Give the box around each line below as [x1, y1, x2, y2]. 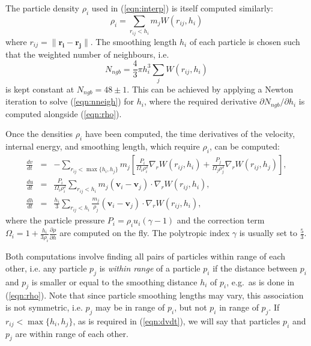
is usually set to [239, 226, 297, 239]
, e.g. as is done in [226, 275, 295, 288]
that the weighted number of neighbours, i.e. [5, 47, 169, 60]
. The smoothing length [90, 35, 177, 47]
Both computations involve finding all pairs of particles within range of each [5, 250, 286, 263]
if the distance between [213, 261, 297, 274]
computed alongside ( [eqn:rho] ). [5, 107, 122, 120]
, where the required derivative [144, 95, 257, 108]
